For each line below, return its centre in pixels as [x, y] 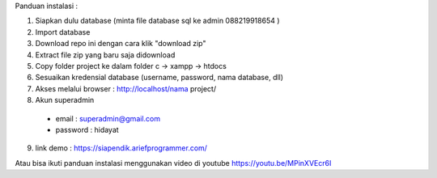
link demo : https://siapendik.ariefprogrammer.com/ [121, 148]
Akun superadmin [65, 100]
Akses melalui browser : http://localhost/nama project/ [126, 88]
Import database [63, 32]
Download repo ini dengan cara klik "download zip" [121, 44]
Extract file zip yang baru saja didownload [105, 55]
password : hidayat [87, 129]
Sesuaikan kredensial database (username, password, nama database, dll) [159, 78]
